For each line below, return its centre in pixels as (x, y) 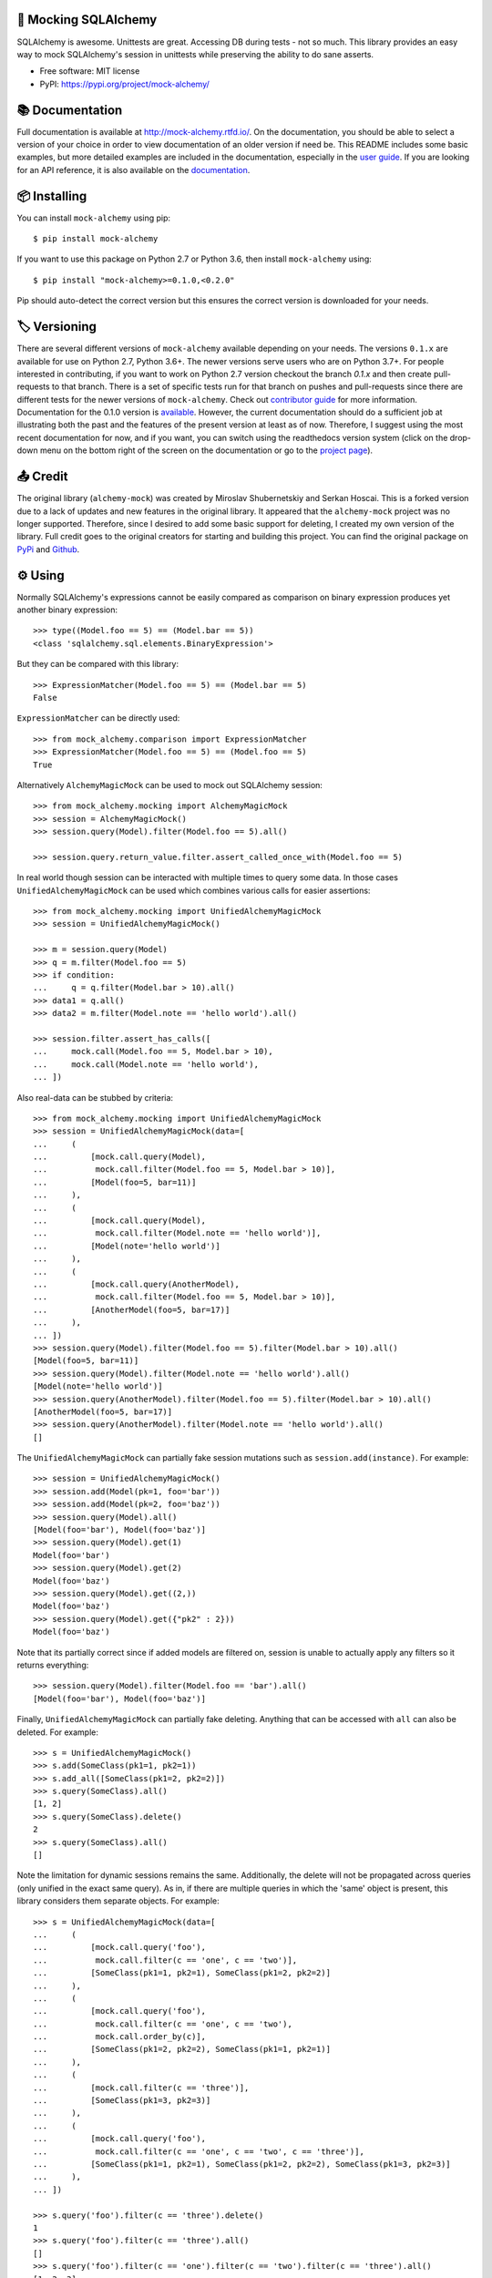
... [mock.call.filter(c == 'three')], (141, 2088)
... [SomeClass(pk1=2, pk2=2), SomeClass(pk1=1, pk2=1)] (182, 2049)
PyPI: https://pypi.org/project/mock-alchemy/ (124, 84)
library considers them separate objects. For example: (118, 1901)
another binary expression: (67, 610)
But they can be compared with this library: (98, 664)
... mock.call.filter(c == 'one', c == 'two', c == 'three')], (199, 2151)
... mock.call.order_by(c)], (120, 2037)
